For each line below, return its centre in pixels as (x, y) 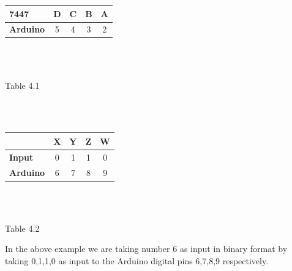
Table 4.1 (22, 85)
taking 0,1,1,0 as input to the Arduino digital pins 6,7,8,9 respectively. (137, 261)
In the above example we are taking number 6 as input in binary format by (146, 249)
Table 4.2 (22, 228)
